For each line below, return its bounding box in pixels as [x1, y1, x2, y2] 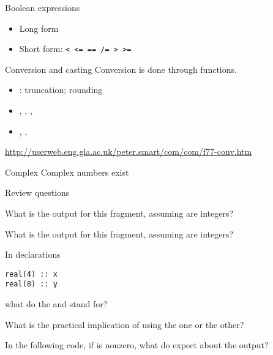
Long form [19, 21, 59, 34]
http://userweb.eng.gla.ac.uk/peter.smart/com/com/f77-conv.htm [5, 145, 252, 158]
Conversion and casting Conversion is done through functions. [5, 62, 237, 75]
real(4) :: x [5, 269, 58, 278]
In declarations [5, 248, 61, 261]
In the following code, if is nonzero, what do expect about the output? [5, 338, 269, 351]
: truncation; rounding [19, 83, 103, 96]
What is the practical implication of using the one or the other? [5, 318, 244, 331]
